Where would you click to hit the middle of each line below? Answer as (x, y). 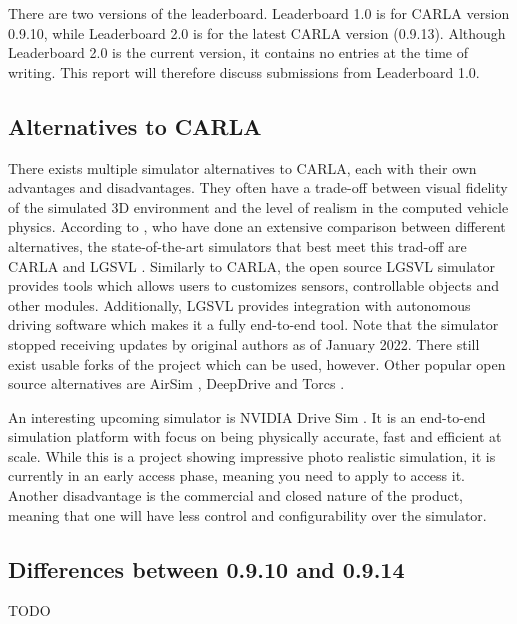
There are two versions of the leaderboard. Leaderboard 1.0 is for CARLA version (259, 13)
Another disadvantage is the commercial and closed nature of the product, (235, 495)
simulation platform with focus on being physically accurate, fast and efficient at (255, 436)
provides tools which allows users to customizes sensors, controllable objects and (253, 285)
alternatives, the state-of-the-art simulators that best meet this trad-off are (237, 245)
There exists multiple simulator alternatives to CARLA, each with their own (242, 167)
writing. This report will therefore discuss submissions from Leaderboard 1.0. (244, 71)
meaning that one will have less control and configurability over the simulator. (247, 514)
